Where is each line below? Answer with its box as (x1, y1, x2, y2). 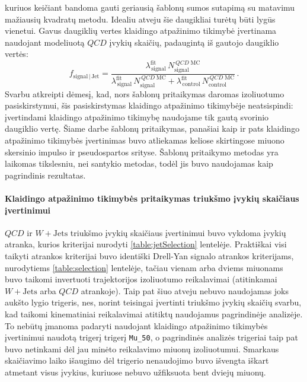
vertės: (5, 47, 28, 60)
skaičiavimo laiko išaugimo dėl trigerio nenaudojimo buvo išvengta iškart (5, 354, 269, 367)
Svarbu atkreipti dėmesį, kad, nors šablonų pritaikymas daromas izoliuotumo (5, 87, 284, 100)
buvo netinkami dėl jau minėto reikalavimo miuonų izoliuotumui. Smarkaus (5, 342, 279, 355)
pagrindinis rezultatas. (5, 168, 86, 181)
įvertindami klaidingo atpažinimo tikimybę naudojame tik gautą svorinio (5, 110, 269, 123)
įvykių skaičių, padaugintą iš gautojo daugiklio (109, 36, 279, 48)
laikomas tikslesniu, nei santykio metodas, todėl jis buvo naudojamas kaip (5, 157, 273, 170)
